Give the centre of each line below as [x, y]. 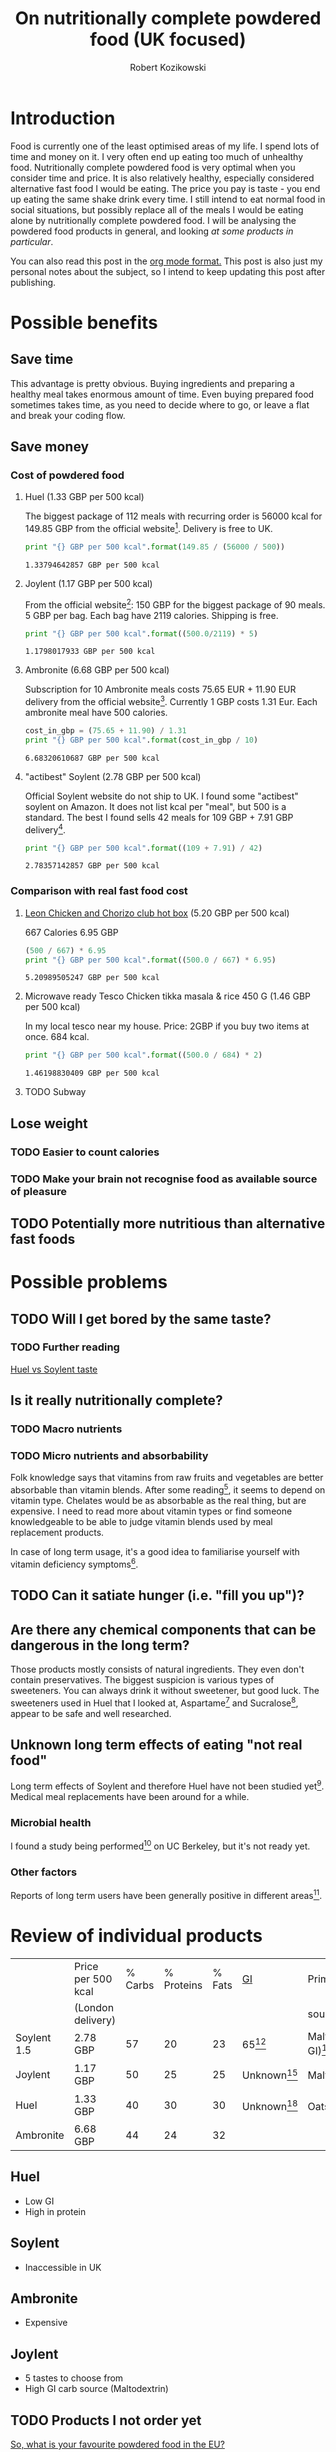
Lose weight [49, 1123]
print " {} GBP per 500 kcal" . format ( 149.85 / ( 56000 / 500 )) [155, 547]
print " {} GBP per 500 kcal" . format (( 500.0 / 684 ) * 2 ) [143, 1055]
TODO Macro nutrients [66, 1429]
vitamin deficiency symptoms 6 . [74, 1563]
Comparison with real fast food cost [99, 891]
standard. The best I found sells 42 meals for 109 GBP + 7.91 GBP [159, 817]
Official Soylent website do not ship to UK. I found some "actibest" [161, 796]
